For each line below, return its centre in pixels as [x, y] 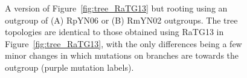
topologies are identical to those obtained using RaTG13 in [114, 32]
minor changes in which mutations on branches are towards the [122, 55]
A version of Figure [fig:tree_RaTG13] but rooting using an [116, 8]
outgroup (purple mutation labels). [69, 67]
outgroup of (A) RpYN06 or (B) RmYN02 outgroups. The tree [121, 20]
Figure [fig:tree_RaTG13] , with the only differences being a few [123, 43]
